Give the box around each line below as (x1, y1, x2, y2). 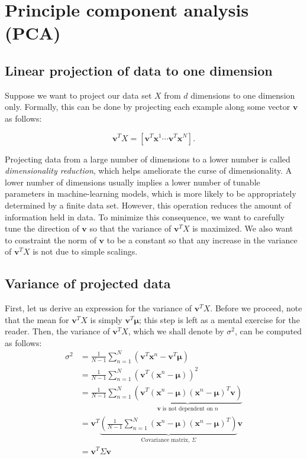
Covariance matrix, (141, 437, 190, 443)
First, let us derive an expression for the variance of (5, 302, 192, 314)
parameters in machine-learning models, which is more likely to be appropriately (5, 187, 296, 200)
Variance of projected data (5, 274, 171, 292)
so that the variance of (89, 222, 172, 235)
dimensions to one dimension (190, 89, 295, 101)
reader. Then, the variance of (5, 325, 110, 337)
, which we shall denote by (128, 325, 224, 337)
